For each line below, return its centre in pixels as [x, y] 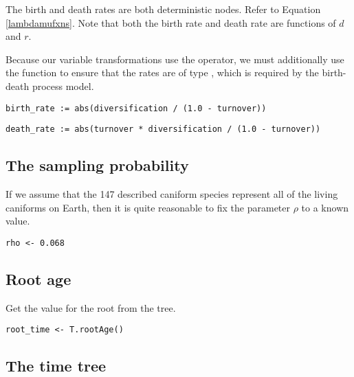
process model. [63, 85]
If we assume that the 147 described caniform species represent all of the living [172, 194]
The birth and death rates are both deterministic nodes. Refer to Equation [163, 9]
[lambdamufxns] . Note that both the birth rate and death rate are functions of [171, 22]
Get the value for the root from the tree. [91, 307]
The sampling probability [97, 165]
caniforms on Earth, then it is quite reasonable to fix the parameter [148, 207]
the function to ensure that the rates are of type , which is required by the [162, 72]
